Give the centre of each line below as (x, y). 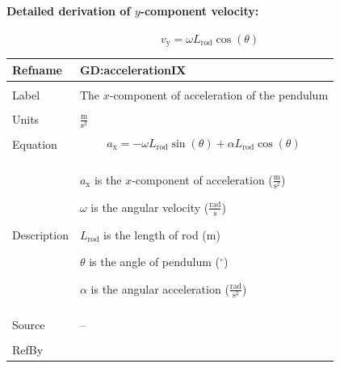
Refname (37, 69)
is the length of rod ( (155, 234)
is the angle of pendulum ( (155, 262)
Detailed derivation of (69, 10)
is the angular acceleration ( (160, 288)
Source (29, 325)
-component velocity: (199, 10)
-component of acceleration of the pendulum (219, 94)
